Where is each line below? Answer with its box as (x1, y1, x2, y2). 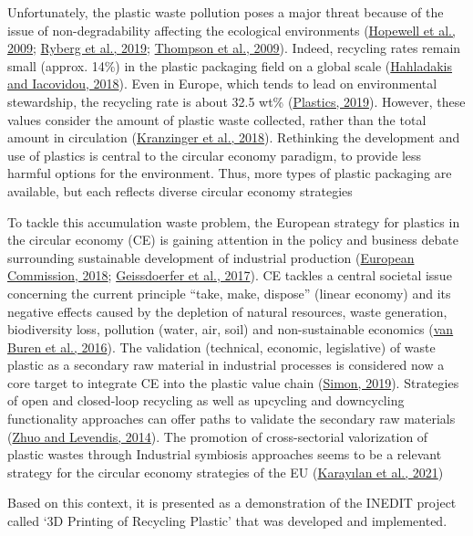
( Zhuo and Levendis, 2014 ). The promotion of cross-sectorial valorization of (7, 426, 428, 446)
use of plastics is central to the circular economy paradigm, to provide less (7, 145, 422, 164)
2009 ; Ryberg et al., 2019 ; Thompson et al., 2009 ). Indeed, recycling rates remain (7, 38, 461, 58)
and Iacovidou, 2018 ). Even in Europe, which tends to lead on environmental (7, 74, 437, 93)
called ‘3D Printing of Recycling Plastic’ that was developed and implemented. (7, 511, 447, 531)
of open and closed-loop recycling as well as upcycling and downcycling (7, 391, 405, 410)
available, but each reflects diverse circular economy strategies (7, 181, 353, 200)
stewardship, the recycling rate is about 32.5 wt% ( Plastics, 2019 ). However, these (7, 91, 466, 110)
